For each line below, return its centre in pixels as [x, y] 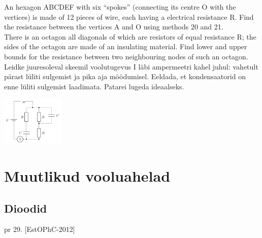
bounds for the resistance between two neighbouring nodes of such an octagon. [126, 56]
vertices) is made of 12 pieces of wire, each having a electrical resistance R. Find [129, 16]
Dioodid [26, 208]
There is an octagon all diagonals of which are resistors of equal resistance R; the [130, 36]
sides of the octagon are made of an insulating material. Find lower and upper [126, 46]
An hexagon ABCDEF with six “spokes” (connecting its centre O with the [120, 7]
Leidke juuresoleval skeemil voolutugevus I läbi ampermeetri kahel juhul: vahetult [131, 66]
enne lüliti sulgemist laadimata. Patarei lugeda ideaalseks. [94, 86]
